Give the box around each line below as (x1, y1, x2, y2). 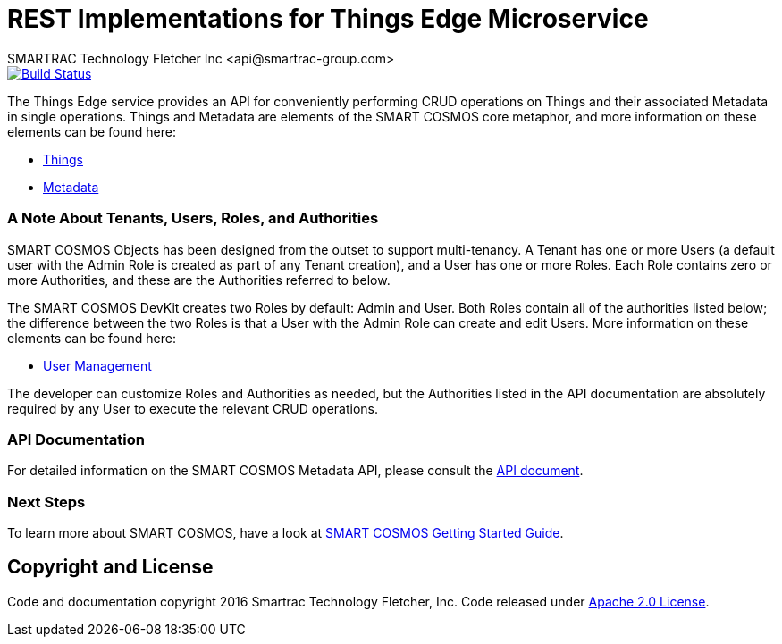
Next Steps (7, 492, 86, 511)
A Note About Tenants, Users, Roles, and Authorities (7, 209, 379, 228)
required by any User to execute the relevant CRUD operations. (7, 400, 379, 416)
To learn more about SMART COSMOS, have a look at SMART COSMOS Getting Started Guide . (7, 525, 564, 540)
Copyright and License (7, 556, 214, 579)
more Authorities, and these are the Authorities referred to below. (7, 272, 391, 288)
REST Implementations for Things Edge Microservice (7, 4, 649, 34)
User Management (43, 357, 152, 373)
